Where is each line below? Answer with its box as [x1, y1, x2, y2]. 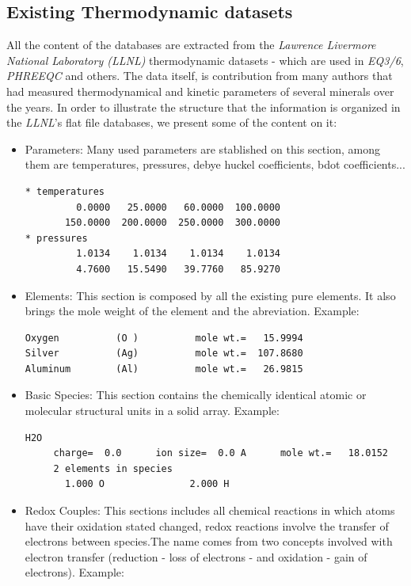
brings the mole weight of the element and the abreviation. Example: [25, 303, 360, 319]
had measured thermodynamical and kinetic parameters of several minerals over [6, 82, 394, 99]
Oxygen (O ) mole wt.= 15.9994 [25, 332, 303, 344]
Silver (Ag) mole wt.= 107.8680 [25, 348, 303, 360]
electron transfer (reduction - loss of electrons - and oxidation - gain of [25, 548, 367, 565]
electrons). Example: [25, 564, 124, 580]
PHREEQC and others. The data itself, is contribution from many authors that [6, 67, 393, 84]
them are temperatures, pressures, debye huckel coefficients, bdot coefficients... [25, 156, 405, 173]
